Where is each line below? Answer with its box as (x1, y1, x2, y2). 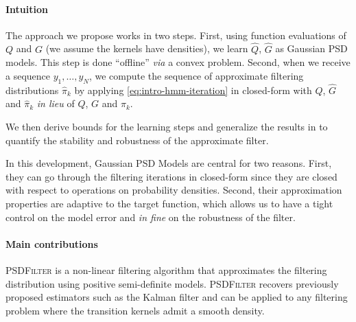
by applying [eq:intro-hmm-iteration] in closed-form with (74, 82, 312, 97)
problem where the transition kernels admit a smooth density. (5, 303, 265, 317)
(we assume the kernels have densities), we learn (45, 41, 248, 56)
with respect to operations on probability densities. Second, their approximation (5, 183, 342, 197)
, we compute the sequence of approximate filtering (88, 68, 304, 82)
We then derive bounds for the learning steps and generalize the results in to (5, 119, 328, 133)
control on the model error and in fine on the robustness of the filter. (5, 209, 296, 224)
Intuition (5, 1, 48, 16)
